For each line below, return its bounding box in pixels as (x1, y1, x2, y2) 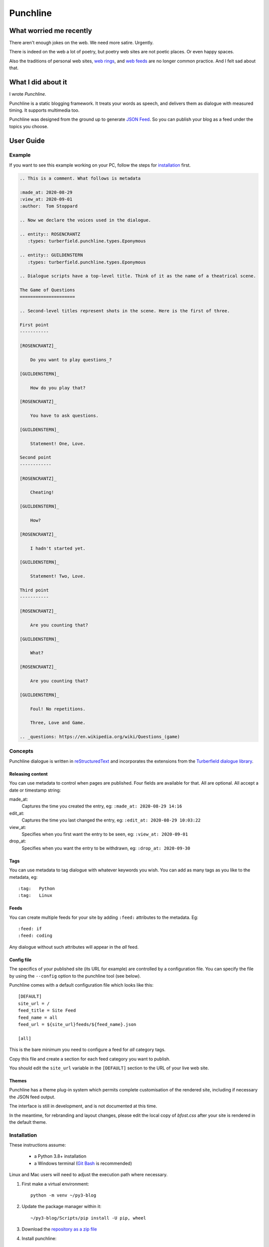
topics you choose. (9, 123, 48, 129)
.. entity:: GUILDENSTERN (19, 252, 83, 258)
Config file (9, 957, 32, 963)
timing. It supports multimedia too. (9, 107, 80, 113)
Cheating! (30, 489, 54, 495)
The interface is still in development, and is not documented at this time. (9, 1103, 157, 1109)
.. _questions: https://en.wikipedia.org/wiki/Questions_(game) (19, 734, 180, 740)
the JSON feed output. (9, 1094, 56, 1100)
